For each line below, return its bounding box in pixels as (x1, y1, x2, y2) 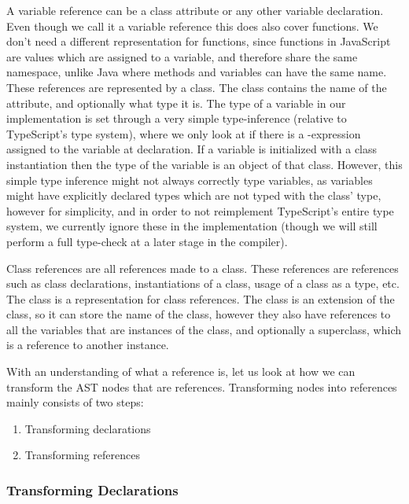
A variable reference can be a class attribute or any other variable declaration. (6, 2, 384, 18)
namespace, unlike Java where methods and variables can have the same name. (6, 64, 387, 80)
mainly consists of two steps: (6, 394, 144, 410)
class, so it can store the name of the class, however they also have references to (6, 306, 391, 322)
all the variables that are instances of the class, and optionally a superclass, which (6, 321, 401, 337)
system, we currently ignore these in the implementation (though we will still (6, 218, 378, 234)
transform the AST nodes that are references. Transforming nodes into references (6, 378, 397, 395)
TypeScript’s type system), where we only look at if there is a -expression (6, 125, 361, 142)
